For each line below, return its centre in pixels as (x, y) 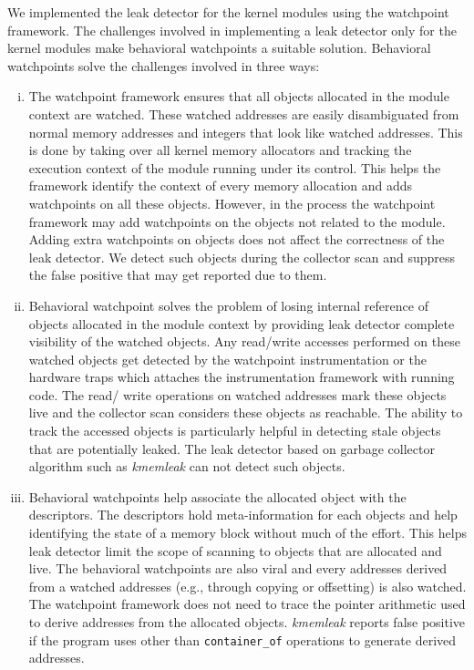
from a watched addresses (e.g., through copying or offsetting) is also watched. (247, 586)
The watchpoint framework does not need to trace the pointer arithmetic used (247, 604)
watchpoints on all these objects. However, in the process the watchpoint (232, 203)
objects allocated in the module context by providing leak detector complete (242, 323)
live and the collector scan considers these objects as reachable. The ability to (246, 412)
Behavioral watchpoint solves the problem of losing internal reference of (228, 305)
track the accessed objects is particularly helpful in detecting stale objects (235, 431)
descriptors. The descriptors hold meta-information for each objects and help (243, 515)
